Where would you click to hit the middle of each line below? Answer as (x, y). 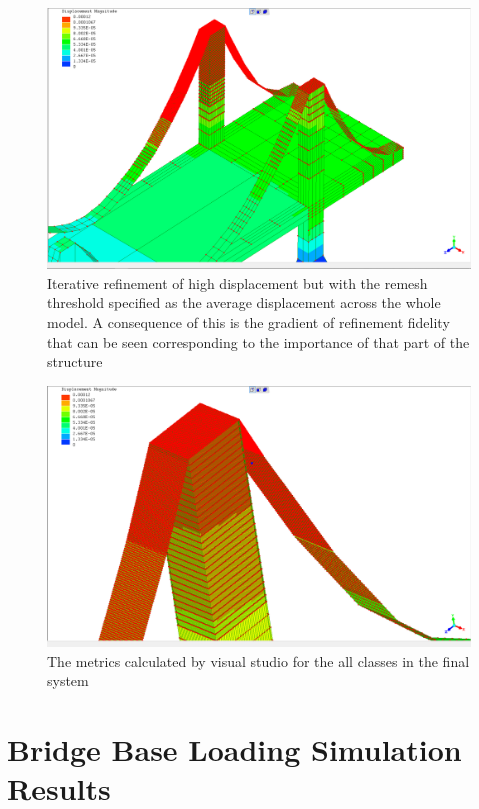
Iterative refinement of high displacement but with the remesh (237, 282)
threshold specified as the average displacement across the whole (244, 302)
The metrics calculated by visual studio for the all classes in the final (258, 660)
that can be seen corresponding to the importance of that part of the (258, 341)
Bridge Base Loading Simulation (234, 749)
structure (75, 361)
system (68, 680)
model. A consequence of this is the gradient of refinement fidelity (248, 322)
